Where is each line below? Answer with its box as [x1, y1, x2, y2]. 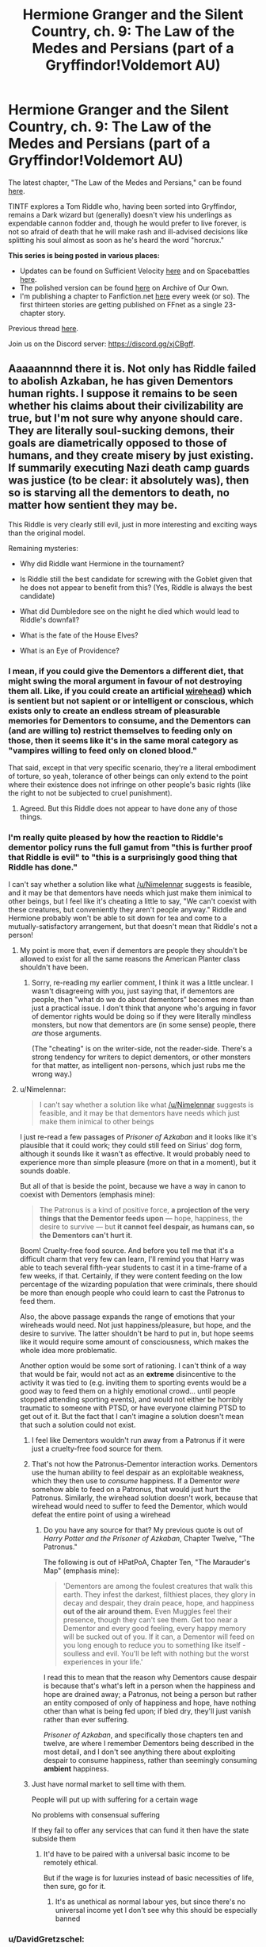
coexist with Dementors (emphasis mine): [19, 1189, 156, 1200]
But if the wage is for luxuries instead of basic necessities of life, [43, 1873, 255, 1883]
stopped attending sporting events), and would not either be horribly [19, 1395, 244, 1405]
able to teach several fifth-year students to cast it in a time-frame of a [19, 1263, 248, 1272]
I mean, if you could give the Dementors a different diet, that [8, 665, 244, 677]
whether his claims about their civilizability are [8, 399, 244, 413]
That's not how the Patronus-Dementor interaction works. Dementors [31, 1459, 258, 1469]
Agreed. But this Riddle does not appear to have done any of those [19, 804, 237, 813]
